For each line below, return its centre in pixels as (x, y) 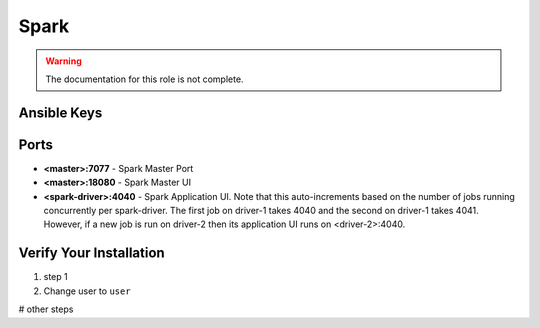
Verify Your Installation (91, 253)
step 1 (56, 277)
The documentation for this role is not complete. (144, 79)
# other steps (46, 309)
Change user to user (87, 291)
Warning (63, 61)
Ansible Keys (60, 112)
